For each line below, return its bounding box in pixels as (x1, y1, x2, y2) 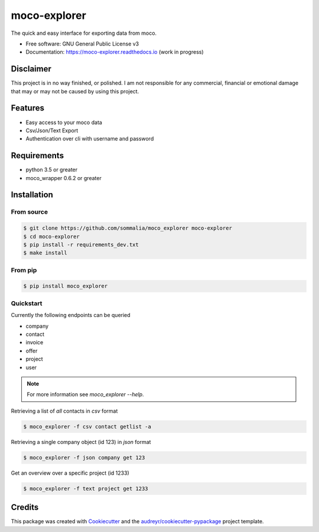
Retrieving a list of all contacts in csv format (11, 407, 118, 414)
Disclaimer (11, 64, 51, 74)
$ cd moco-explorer (23, 233, 80, 240)
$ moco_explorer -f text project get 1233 (23, 485, 148, 492)
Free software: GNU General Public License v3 (25, 40, 139, 47)
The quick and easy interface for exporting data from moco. (11, 30, 157, 37)
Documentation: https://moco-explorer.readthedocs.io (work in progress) (25, 48, 204, 56)
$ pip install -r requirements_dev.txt (23, 241, 139, 248)
